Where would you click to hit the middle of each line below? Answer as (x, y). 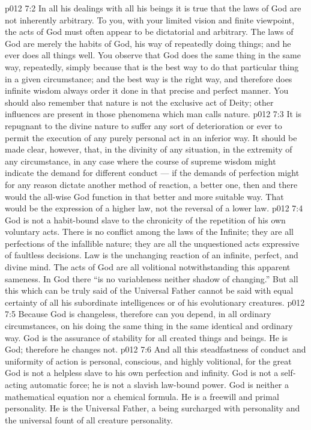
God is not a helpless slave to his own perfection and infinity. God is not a (142, 373)
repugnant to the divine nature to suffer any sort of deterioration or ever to (143, 125)
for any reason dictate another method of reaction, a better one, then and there (151, 184)
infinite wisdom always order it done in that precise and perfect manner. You (147, 90)
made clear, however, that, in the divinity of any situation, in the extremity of (149, 149)
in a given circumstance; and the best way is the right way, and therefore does (149, 78)
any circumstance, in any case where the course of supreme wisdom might (140, 161)
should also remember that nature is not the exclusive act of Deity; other (139, 102)
